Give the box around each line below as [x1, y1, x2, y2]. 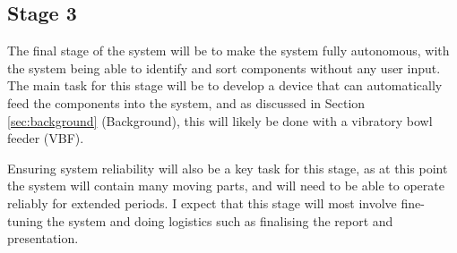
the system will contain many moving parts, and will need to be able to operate [7, 176, 444, 195]
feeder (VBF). [7, 129, 84, 148]
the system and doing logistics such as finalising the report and [47, 211, 393, 230]
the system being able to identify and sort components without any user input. [7, 58, 441, 77]
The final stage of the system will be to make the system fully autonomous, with [7, 41, 450, 60]
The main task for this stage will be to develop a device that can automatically [7, 76, 443, 95]
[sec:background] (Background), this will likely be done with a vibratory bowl [7, 111, 433, 130]
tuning [7, 211, 43, 230]
